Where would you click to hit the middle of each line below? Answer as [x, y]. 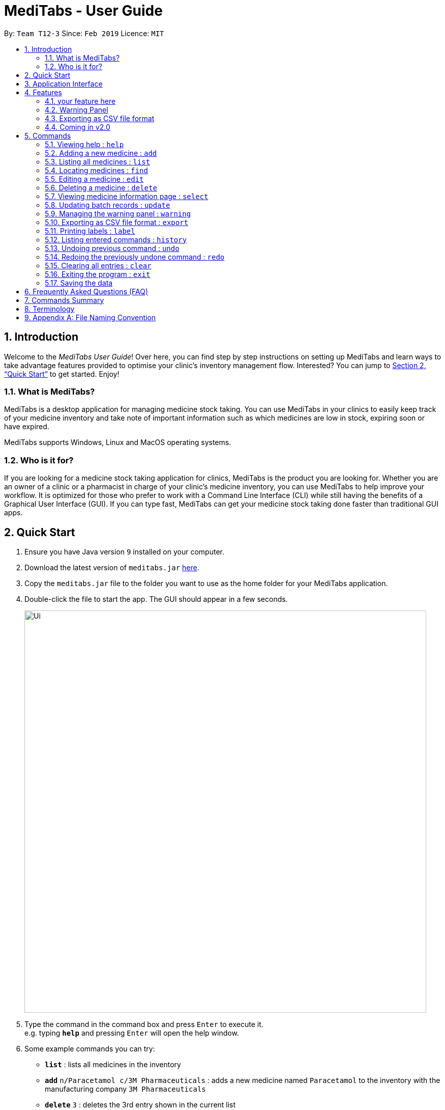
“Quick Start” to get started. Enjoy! [62, 374]
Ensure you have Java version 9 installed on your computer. [124, 551]
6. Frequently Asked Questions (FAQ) [86, 291]
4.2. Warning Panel [77, 109]
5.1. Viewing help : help [84, 144]
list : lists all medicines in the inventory [113, 1064]
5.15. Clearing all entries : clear [98, 265]
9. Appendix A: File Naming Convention [90, 317]
